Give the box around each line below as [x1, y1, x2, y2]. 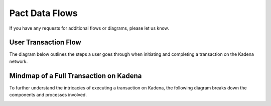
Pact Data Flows [9, 8, 78, 19]
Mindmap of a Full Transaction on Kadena [9, 71, 142, 80]
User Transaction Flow [9, 38, 81, 47]
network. [9, 58, 28, 64]
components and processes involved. [9, 92, 87, 98]
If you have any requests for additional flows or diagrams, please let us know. [9, 25, 169, 31]
